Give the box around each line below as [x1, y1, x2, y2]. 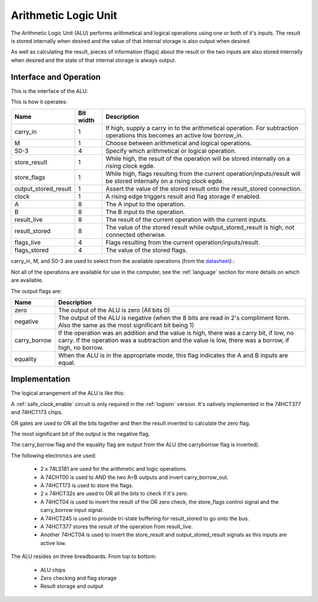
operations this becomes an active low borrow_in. [105, 131, 244, 139]
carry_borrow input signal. [40, 507, 104, 514]
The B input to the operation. [105, 208, 185, 216]
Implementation [11, 374, 71, 384]
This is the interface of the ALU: [11, 87, 88, 94]
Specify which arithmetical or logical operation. [105, 147, 237, 155]
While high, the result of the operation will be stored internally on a [105, 155, 290, 163]
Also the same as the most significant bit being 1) [58, 321, 194, 329]
